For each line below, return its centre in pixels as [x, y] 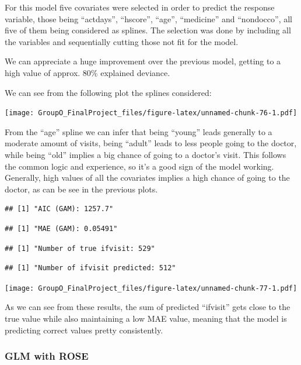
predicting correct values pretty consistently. [84, 330]
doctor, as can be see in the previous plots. [81, 189]
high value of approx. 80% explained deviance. [87, 72]
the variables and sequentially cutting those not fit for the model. [122, 41]
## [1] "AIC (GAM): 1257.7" [59, 209]
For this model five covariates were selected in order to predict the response [140, 7]
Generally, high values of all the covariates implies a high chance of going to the [147, 178]
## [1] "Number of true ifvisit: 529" [80, 248]
